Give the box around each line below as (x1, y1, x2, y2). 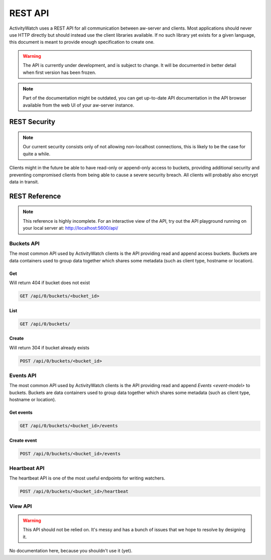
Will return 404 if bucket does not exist (9, 279, 90, 286)
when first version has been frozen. (23, 69, 96, 75)
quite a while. (23, 151, 51, 157)
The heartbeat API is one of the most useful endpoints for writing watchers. (9, 475, 166, 481)
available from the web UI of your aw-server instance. (23, 102, 134, 108)
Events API (9, 372, 37, 379)
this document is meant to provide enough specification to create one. (9, 39, 155, 45)
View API (9, 503, 32, 510)
